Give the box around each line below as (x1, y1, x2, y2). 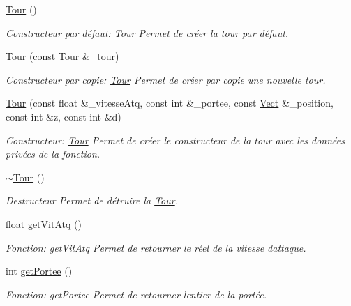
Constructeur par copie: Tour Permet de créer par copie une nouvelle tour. (6, 72, 326, 86)
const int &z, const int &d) (6, 109, 121, 123)
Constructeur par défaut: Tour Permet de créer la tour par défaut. (6, 25, 289, 40)
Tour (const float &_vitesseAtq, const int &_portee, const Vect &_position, (6, 95, 334, 110)
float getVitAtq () (6, 216, 82, 231)
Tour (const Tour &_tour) (6, 49, 119, 63)
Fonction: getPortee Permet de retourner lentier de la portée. (6, 286, 267, 301)
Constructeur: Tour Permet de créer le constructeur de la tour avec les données (6, 132, 345, 147)
